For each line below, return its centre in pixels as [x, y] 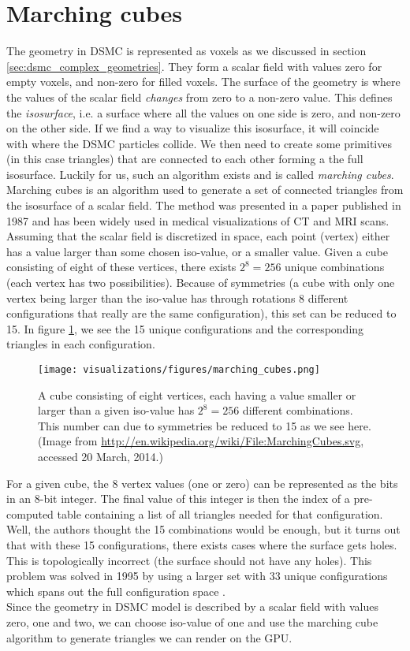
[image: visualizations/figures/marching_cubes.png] [179, 370]
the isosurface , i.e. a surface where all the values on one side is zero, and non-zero [203, 112]
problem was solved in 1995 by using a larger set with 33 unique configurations [197, 576]
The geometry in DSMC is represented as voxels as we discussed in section [186, 51]
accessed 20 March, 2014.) [101, 457]
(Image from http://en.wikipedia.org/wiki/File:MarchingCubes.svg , [201, 441]
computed [30, 513]
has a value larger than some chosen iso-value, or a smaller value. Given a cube [197, 251]
